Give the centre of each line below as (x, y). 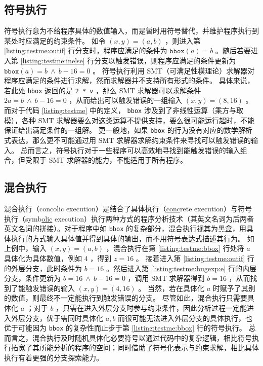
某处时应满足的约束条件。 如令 (55, 40)
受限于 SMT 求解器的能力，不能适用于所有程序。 (106, 160)
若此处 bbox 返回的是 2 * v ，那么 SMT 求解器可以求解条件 (103, 90)
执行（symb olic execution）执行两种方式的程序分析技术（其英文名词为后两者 (129, 218)
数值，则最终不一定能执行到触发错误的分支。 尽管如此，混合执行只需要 (129, 298)
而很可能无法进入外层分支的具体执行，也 (185, 318)
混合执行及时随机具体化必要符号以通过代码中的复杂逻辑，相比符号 (142, 337)
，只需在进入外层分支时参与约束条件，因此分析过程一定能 (151, 307)
